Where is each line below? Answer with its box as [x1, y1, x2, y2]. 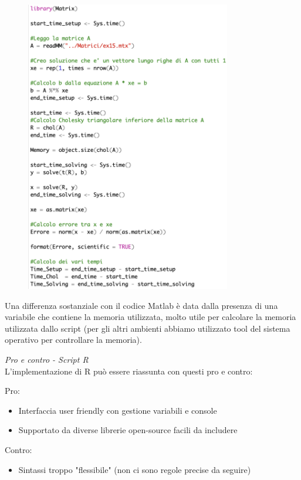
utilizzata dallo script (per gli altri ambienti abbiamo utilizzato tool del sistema [5, 322, 290, 334]
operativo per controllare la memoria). [5, 333, 142, 346]
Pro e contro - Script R [5, 353, 89, 366]
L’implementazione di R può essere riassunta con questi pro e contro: [5, 365, 253, 377]
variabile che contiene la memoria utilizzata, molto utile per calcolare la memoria [5, 311, 296, 323]
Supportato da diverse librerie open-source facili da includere [18, 424, 238, 436]
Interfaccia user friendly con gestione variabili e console [18, 404, 217, 416]
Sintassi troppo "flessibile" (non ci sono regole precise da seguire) [18, 463, 251, 475]
